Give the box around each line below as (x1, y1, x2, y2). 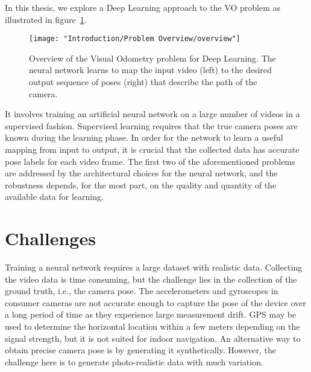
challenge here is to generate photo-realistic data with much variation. (5, 355, 263, 368)
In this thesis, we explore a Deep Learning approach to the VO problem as (5, 1, 280, 13)
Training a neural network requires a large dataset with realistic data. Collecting (5, 261, 303, 274)
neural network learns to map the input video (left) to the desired (29, 63, 272, 76)
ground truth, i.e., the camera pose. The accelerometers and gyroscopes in (5, 284, 278, 297)
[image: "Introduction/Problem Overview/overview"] (29, 34, 240, 43)
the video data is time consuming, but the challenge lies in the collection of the (5, 272, 297, 285)
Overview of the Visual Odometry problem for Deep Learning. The (29, 51, 276, 64)
